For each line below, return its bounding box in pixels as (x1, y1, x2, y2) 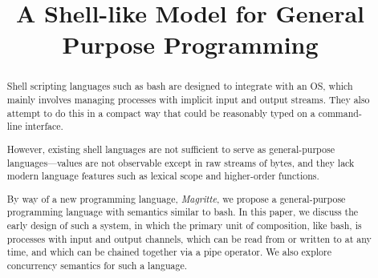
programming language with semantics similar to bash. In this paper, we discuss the (6, 205, 359, 219)
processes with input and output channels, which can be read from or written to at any (6, 232, 372, 245)
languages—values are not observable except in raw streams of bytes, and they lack (6, 155, 355, 169)
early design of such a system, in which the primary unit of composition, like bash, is (6, 219, 362, 232)
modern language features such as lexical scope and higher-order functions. (6, 169, 319, 183)
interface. (25, 119, 63, 133)
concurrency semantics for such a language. (6, 259, 188, 272)
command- (318, 106, 362, 119)
